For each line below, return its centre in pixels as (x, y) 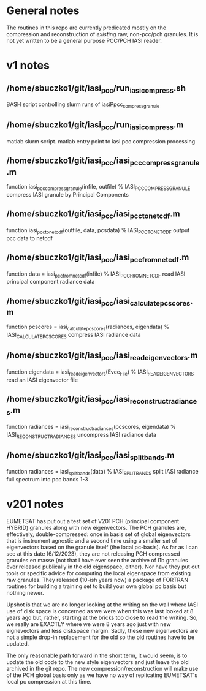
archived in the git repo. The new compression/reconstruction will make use (102, 669)
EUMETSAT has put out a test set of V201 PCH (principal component (93, 521)
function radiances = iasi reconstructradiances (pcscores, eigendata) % (91, 427)
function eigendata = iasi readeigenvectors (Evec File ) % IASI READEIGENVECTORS (100, 372)
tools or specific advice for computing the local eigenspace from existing (99, 573)
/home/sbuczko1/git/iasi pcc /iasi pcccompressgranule (103, 161)
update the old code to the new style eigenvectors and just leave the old (97, 662)
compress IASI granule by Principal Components (67, 194)
